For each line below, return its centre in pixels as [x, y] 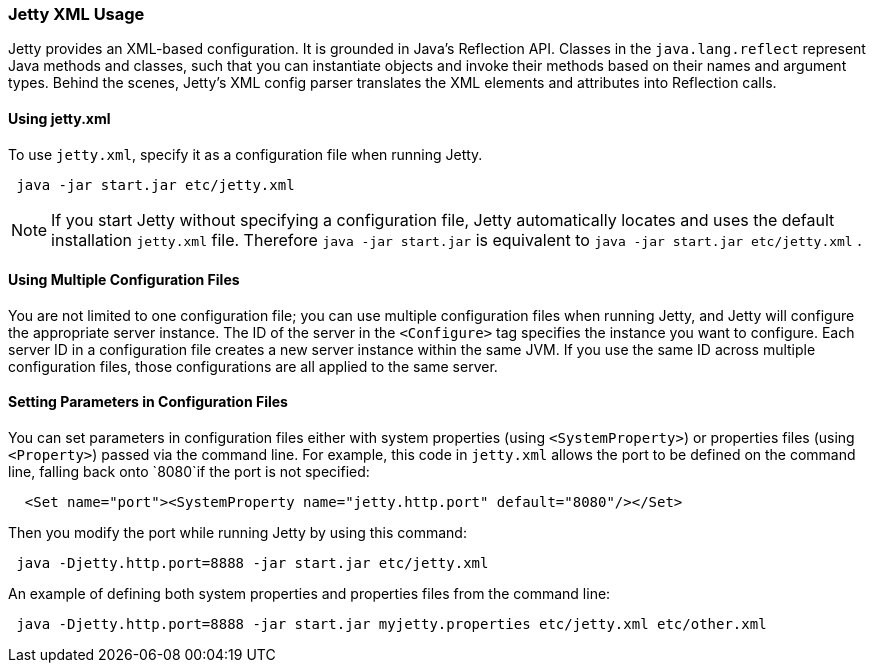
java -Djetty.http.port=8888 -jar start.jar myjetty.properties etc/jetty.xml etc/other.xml [391, 624]
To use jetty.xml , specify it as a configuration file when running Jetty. [245, 154]
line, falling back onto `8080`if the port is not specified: [189, 472]
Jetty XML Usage [76, 14]
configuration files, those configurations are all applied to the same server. [253, 366]
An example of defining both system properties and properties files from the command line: [309, 594]
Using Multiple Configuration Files [124, 280]
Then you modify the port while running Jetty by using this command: [237, 533]
